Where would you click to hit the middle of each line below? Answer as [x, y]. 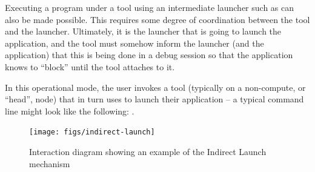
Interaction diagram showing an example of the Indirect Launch [148, 151]
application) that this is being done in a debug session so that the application [149, 55]
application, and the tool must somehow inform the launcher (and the [134, 43]
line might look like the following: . [70, 111]
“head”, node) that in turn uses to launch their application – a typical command [154, 99]
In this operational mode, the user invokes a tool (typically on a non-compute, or [155, 87]
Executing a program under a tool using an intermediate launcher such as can [150, 7]
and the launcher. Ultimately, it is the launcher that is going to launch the [143, 31]
